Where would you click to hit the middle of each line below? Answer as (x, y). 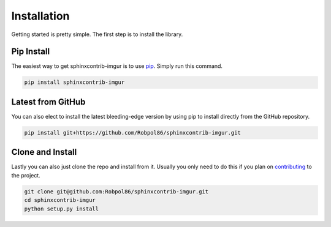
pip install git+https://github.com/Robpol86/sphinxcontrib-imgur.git (133, 132)
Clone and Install (44, 152)
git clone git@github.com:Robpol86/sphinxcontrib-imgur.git (116, 192)
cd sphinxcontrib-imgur (60, 200)
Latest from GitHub (48, 102)
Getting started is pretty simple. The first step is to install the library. (97, 34)
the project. (26, 175)
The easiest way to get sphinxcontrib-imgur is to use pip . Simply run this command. (117, 66)
